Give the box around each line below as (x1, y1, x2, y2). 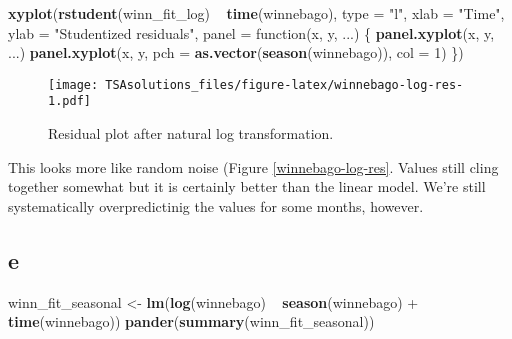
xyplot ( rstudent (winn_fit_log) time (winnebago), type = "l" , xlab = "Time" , (8, 3, 505, 23)
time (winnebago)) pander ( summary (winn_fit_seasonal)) (8, 311, 375, 332)
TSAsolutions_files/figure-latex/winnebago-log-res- (105, 77, 464, 92)
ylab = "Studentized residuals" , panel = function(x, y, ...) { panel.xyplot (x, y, (8, 22, 495, 43)
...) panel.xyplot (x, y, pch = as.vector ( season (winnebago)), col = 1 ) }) (8, 42, 464, 63)
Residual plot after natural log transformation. (48, 123, 334, 144)
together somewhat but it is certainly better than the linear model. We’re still (8, 176, 486, 197)
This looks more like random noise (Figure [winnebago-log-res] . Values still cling (8, 156, 499, 177)
